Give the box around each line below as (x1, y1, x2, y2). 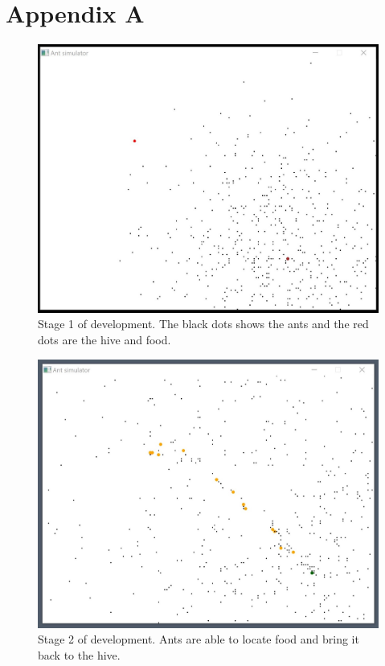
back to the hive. (38, 646, 121, 663)
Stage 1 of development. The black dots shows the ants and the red (38, 315, 369, 332)
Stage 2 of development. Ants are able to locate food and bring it (38, 631, 359, 647)
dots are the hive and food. (38, 331, 171, 347)
